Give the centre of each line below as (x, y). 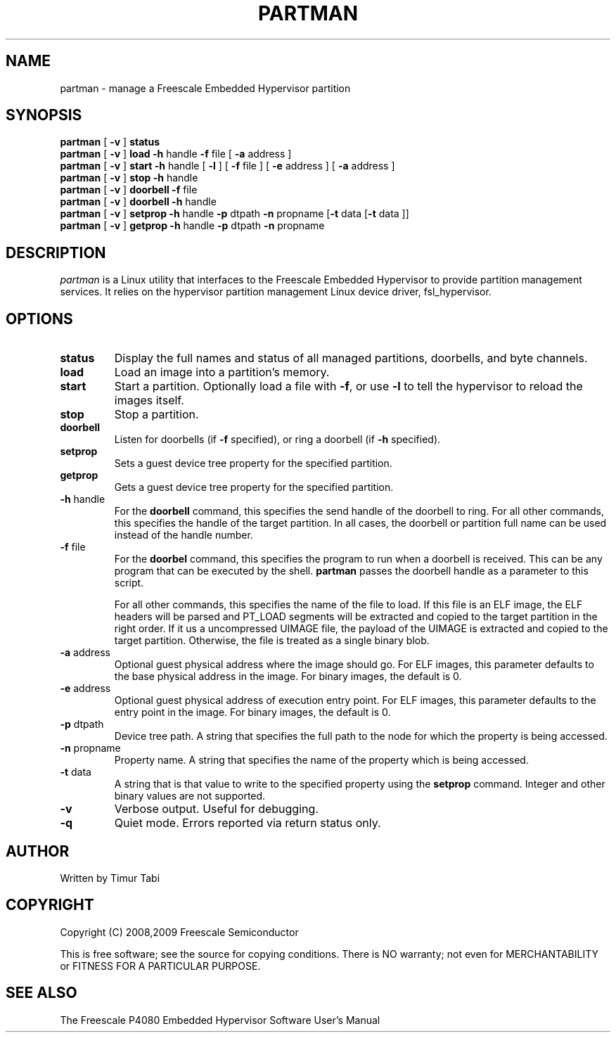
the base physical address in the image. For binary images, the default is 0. (288, 677)
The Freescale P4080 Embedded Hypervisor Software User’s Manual (220, 1020)
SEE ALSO (41, 993)
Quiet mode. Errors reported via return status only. (248, 823)
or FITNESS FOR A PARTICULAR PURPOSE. (160, 966)
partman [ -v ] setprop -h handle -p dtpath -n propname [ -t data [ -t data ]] (235, 214)
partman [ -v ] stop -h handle (129, 178)
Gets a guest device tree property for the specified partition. (254, 487)
